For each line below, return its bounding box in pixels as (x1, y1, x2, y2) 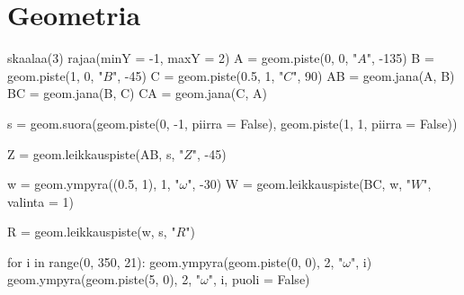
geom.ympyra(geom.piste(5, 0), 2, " (7, 270, 201, 289)
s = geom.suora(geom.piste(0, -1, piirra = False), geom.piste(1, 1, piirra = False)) (7, 113, 458, 132)
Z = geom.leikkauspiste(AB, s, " (7, 144, 184, 163)
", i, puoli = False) (208, 270, 310, 289)
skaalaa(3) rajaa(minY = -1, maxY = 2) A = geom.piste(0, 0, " (7, 49, 358, 67)
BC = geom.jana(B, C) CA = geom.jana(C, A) (7, 84, 267, 103)
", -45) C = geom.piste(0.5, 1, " (112, 66, 284, 85)
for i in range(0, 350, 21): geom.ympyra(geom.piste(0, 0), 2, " (7, 252, 344, 271)
